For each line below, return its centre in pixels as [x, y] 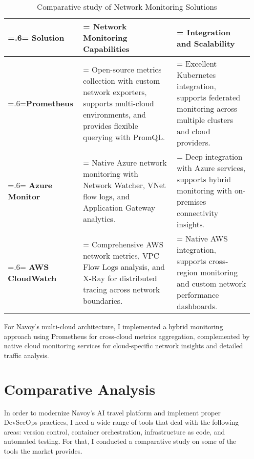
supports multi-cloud [118, 103]
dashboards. [197, 306]
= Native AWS [202, 238]
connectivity [197, 213]
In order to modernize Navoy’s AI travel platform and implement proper [112, 412]
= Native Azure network [125, 162]
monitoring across [207, 109]
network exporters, [115, 92]
